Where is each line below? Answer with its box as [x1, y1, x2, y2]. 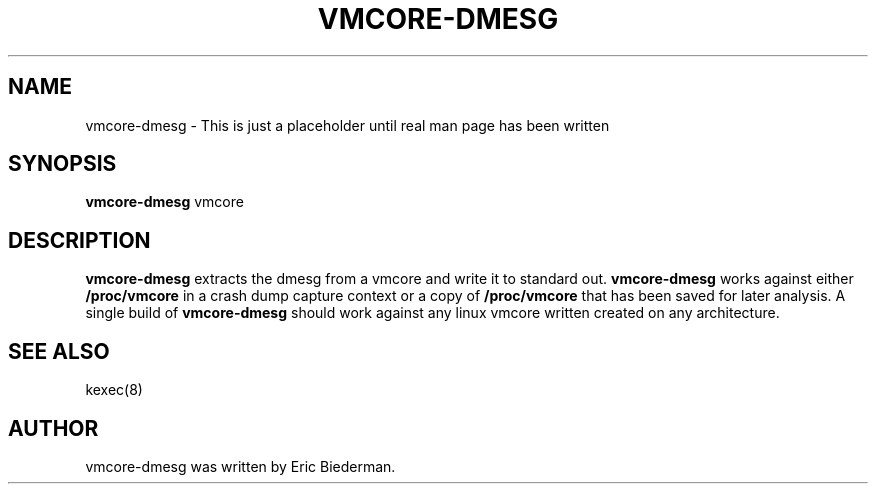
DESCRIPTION [8, 227, 151, 253]
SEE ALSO [8, 338, 110, 364]
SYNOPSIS [8, 151, 117, 177]
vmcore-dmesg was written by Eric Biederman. [85, 457, 396, 475]
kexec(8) [85, 381, 143, 399]
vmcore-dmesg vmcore [85, 193, 244, 211]
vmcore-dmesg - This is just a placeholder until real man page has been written [85, 116, 610, 134]
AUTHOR [8, 415, 99, 441]
